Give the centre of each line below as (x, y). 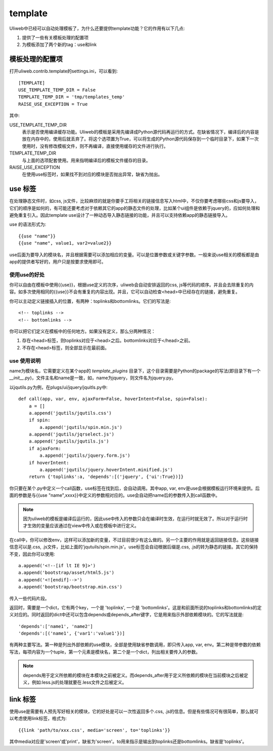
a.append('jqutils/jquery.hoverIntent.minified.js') (106, 470)
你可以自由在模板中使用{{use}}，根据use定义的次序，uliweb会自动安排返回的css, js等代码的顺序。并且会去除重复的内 (131, 285)
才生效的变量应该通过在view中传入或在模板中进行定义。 (81, 526)
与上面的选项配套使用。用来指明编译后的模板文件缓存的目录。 (86, 160)
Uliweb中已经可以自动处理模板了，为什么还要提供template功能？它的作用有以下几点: (97, 28)
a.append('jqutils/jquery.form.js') (85, 456)
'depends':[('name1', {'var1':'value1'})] (72, 634)
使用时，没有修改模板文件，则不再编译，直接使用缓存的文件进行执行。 (95, 146)
